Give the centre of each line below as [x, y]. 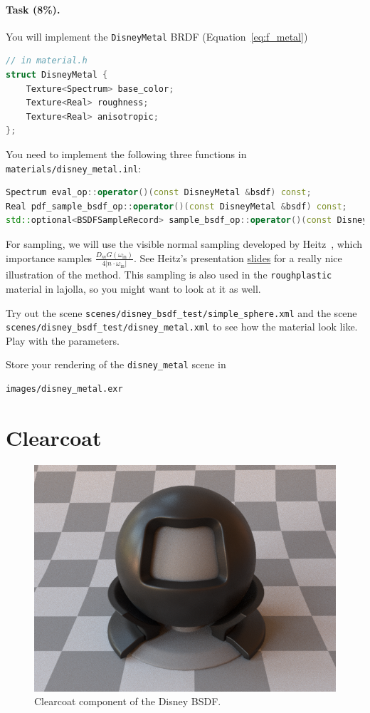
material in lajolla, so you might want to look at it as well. [133, 288]
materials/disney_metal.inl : [74, 168]
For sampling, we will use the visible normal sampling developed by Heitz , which [184, 244]
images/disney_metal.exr [64, 389]
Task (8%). [33, 9]
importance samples [49, 257]
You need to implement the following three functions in [126, 154]
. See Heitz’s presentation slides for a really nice [238, 257]
